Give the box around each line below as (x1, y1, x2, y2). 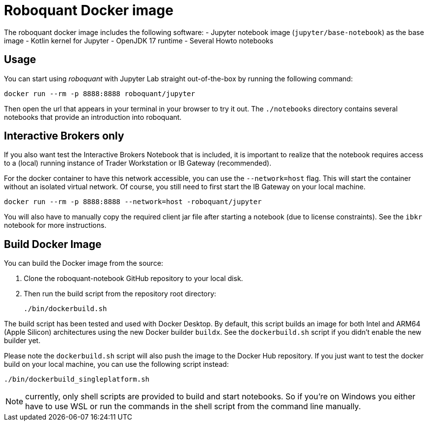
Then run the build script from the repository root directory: (24, 289, 216, 298)
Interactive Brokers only (4, 130, 124, 142)
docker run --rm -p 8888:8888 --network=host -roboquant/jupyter (4, 198, 262, 206)
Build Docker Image (4, 238, 102, 250)
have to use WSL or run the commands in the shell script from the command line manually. (25, 401, 361, 412)
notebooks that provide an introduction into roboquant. (4, 112, 182, 121)
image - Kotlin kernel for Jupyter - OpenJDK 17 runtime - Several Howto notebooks (4, 36, 274, 45)
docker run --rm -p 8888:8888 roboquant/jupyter (4, 89, 195, 98)
